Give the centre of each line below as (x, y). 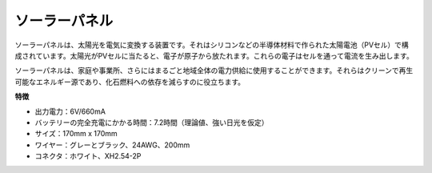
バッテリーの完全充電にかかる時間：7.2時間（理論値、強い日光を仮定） (152, 122)
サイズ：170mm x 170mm (76, 134)
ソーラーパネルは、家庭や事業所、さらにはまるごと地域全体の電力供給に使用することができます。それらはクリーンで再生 (214, 70)
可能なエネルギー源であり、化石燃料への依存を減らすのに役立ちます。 (130, 82)
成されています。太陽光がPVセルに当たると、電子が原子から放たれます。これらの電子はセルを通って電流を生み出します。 (214, 55)
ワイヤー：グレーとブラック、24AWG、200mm (112, 145)
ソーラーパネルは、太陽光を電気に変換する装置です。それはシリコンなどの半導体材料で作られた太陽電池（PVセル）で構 (212, 45)
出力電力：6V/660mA (70, 111)
